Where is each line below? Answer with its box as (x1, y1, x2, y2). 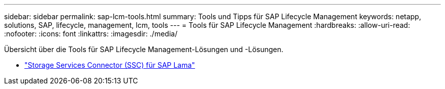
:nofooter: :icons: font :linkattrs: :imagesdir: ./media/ (4, 29, 178, 38)
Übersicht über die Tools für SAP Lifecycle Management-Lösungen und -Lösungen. (4, 45, 283, 54)
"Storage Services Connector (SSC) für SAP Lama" (24, 61, 195, 69)
